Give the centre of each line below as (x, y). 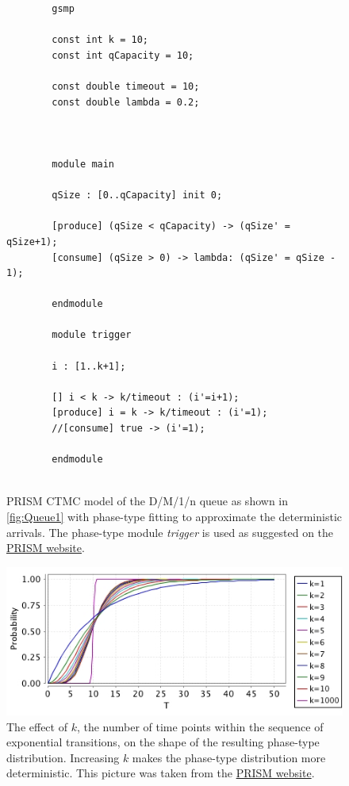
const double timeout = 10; (126, 86)
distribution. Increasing (63, 757)
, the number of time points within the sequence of (200, 726)
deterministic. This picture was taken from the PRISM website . (161, 773)
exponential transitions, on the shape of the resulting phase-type (163, 742)
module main (83, 164)
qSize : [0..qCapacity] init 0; (137, 196)
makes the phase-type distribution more (229, 757)
